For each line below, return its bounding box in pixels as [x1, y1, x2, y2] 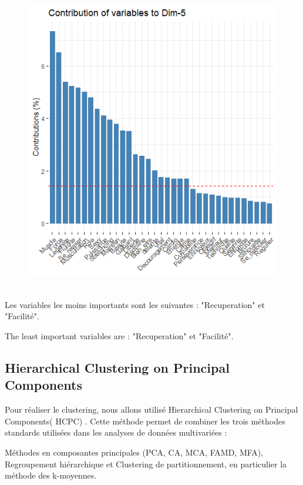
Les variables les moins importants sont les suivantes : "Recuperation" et [5, 298, 265, 310]
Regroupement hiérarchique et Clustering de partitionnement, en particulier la [5, 457, 287, 470]
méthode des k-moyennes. [5, 469, 97, 481]
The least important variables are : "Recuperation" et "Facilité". [5, 330, 234, 342]
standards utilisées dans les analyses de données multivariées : [5, 426, 227, 439]
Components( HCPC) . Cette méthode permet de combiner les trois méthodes [5, 414, 285, 427]
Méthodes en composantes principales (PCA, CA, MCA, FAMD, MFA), [5, 446, 264, 459]
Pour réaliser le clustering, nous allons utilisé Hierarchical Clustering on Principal [5, 403, 298, 416]
